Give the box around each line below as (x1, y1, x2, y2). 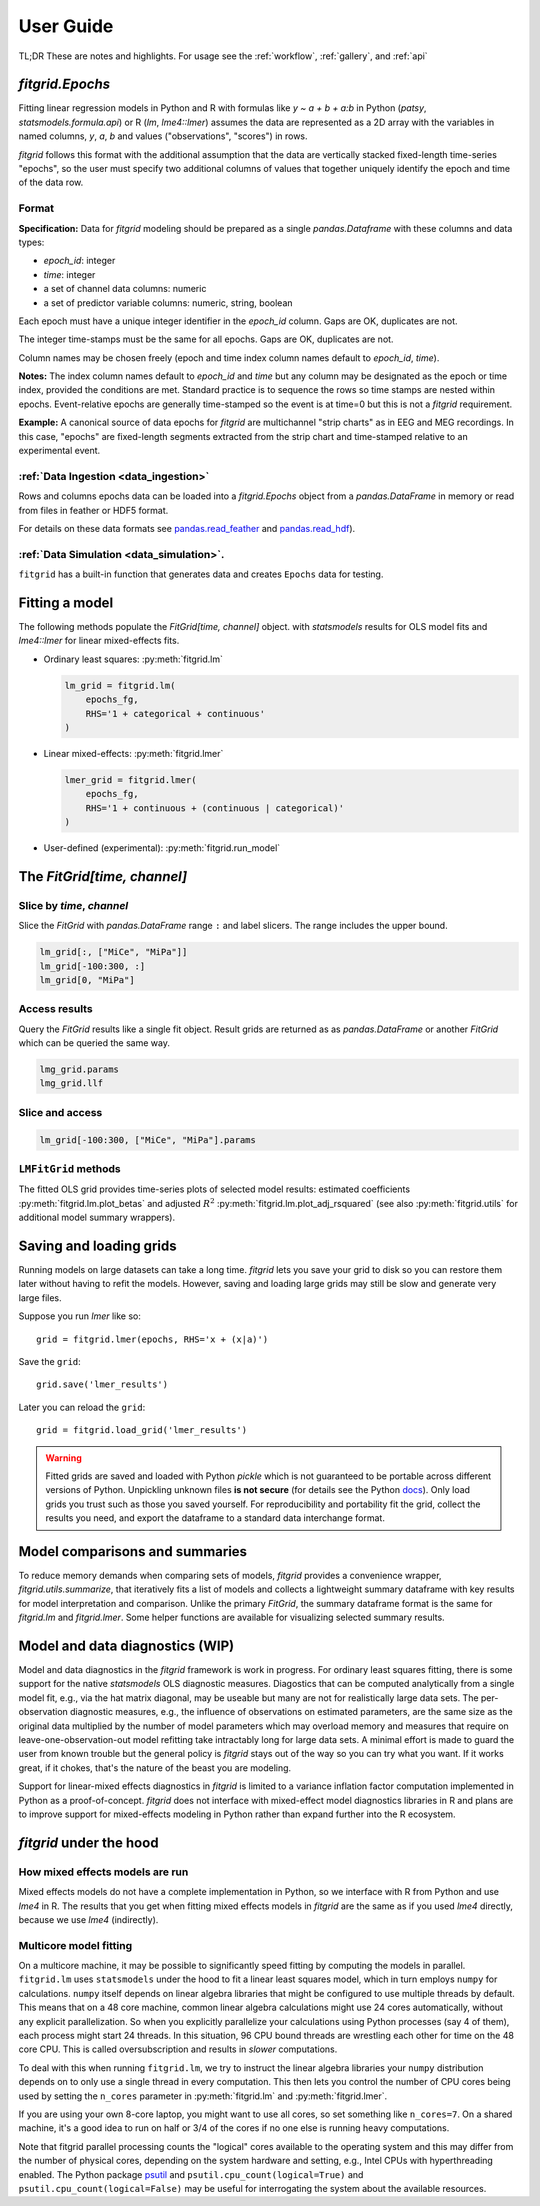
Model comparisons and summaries (18, 1543, 248, 1560)
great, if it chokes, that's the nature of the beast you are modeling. (18, 1761, 292, 1774)
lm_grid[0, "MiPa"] (39, 974, 135, 985)
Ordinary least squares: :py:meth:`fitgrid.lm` (43, 653, 224, 665)
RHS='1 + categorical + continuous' (85, 708, 265, 719)
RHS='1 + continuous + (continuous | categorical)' (85, 802, 345, 814)
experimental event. (18, 445, 101, 457)
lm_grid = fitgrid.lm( (64, 680, 176, 691)
